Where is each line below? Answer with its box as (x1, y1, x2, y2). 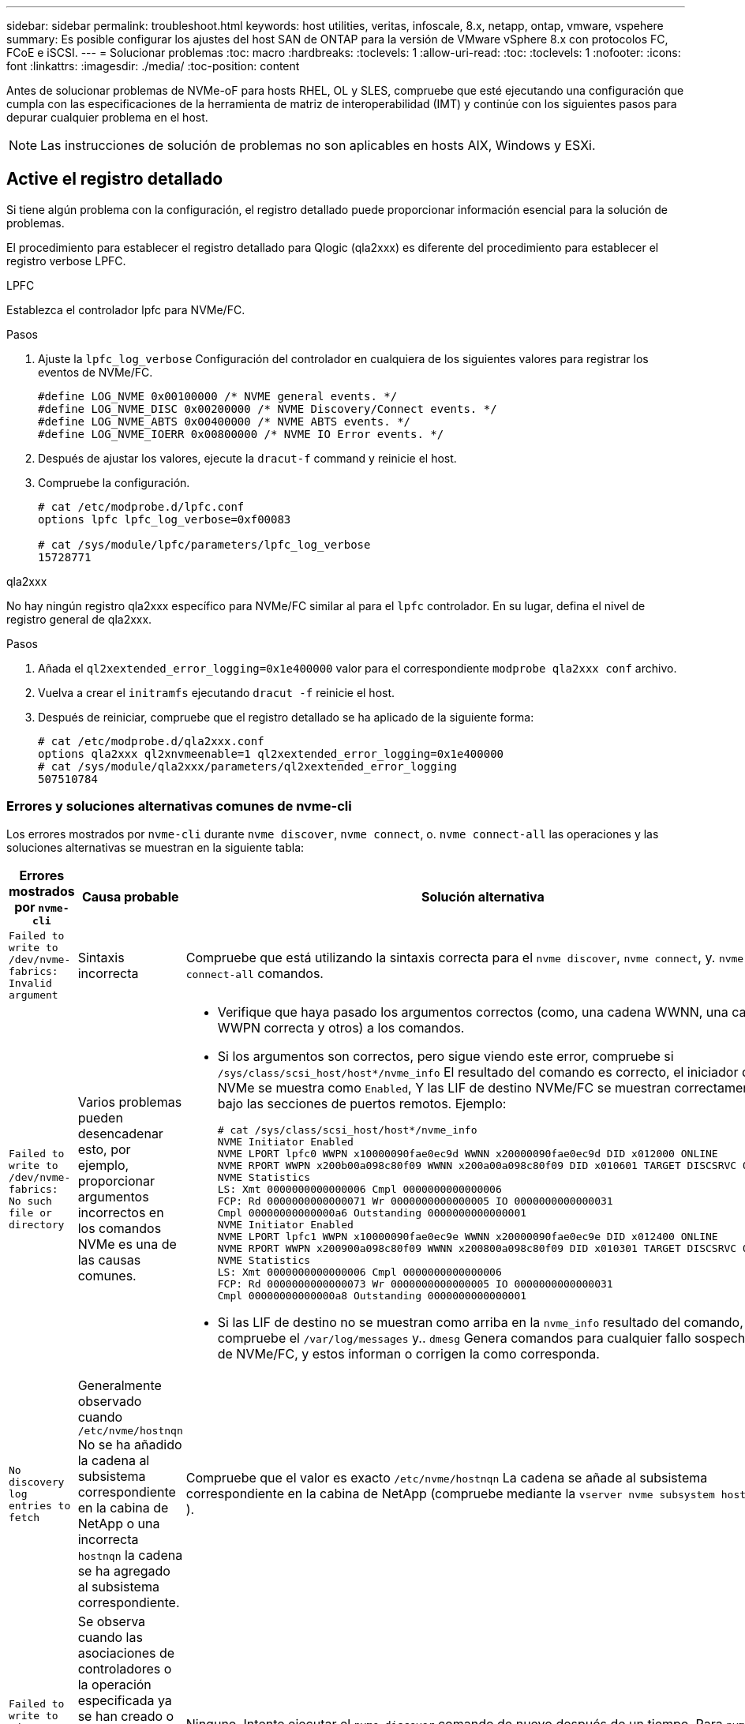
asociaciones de (77, 1644, 175, 1661)
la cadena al (77, 1452, 150, 1468)
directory (9, 1218, 65, 1231)
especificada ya (77, 1692, 172, 1708)
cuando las (77, 1628, 143, 1645)
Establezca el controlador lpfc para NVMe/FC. (6, 302, 245, 317)
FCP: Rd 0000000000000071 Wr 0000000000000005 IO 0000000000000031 (217, 1194, 613, 1207)
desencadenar (77, 1126, 163, 1142)
